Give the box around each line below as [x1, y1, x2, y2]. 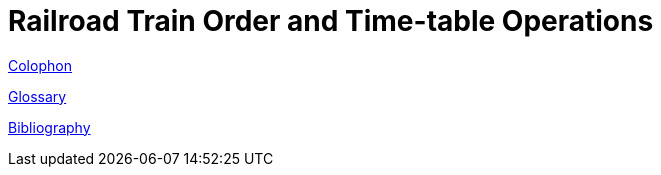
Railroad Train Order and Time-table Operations [8, 4, 654, 38]
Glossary [8, 87, 67, 105]
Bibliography [8, 118, 91, 136]
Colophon [8, 56, 72, 74]
